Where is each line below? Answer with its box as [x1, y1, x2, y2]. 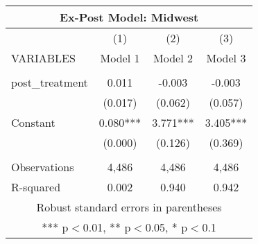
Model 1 [100, 50, 140, 66]
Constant [11, 114, 55, 130]
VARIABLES [11, 50, 76, 66]
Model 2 [153, 50, 193, 66]
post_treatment [11, 74, 88, 90]
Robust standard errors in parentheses [36, 199, 222, 215]
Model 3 [206, 50, 246, 66]
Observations [11, 159, 74, 175]
